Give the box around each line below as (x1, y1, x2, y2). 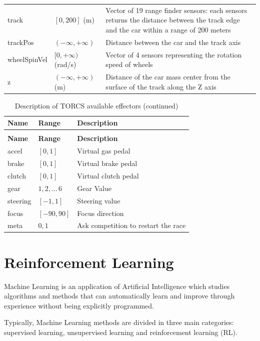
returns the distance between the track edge (105, 14, 240, 25)
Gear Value (77, 182, 111, 193)
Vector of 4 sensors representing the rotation (105, 49, 242, 59)
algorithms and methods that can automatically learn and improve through (4, 290, 235, 301)
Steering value (77, 195, 120, 205)
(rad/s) (54, 59, 76, 69)
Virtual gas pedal (77, 145, 130, 156)
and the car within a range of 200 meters (105, 24, 231, 34)
